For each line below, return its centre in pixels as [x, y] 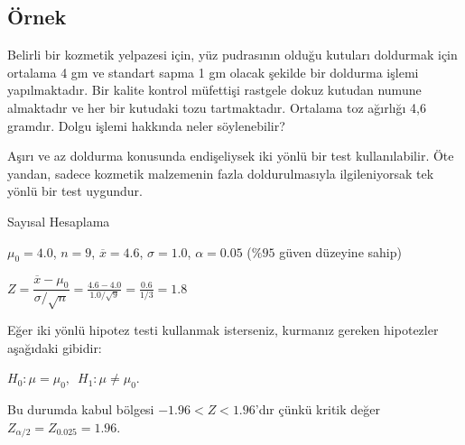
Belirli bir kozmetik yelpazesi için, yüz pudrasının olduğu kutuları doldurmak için [232, 55]
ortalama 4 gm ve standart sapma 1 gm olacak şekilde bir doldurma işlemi [213, 72]
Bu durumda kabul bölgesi [81, 409]
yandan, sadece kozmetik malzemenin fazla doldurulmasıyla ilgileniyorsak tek [221, 173]
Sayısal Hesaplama [59, 221]
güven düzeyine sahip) [340, 251]
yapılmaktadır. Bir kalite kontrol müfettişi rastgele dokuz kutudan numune [214, 90]
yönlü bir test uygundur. [75, 191]
